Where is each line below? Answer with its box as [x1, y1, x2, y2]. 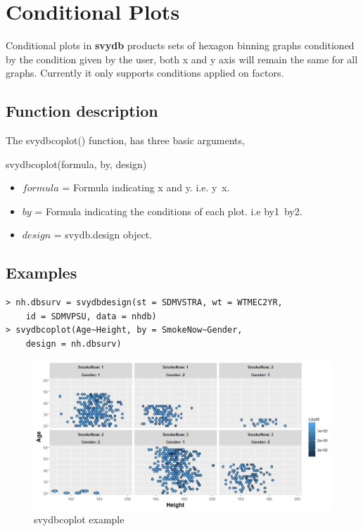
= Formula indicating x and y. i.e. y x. [62, 180, 230, 195]
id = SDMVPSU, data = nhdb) [25, 311, 157, 321]
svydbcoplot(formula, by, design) [6, 156, 147, 171]
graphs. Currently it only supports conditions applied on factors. [6, 65, 284, 80]
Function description [6, 100, 158, 122]
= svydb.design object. [53, 227, 153, 242]
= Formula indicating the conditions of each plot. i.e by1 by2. [34, 203, 302, 218]
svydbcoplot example [34, 512, 125, 527]
